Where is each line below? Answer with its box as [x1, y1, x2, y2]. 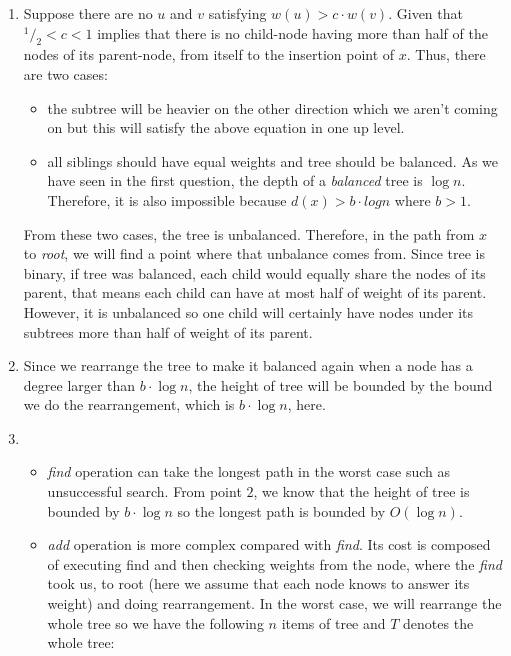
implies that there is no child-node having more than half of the [97, 22, 488, 43]
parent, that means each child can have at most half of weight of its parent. [23, 282, 487, 303]
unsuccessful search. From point [47, 481, 242, 502]
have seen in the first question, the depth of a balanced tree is [47, 170, 423, 191]
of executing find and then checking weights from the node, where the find [47, 553, 502, 574]
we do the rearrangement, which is [23, 394, 235, 415]
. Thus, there [406, 44, 486, 65]
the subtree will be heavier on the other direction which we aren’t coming [47, 97, 498, 118]
